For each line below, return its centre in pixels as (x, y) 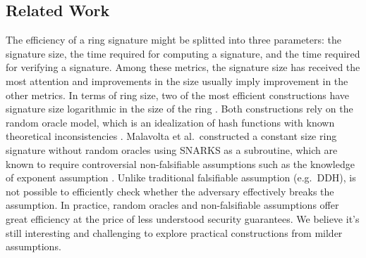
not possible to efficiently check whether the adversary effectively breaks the (170, 191)
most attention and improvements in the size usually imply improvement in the (177, 80)
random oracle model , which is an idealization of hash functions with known (170, 122)
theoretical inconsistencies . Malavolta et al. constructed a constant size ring (171, 136)
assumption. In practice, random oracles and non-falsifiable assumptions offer (172, 205)
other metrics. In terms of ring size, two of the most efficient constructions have (178, 95)
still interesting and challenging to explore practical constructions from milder (174, 232)
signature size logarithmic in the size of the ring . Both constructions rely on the (179, 109)
